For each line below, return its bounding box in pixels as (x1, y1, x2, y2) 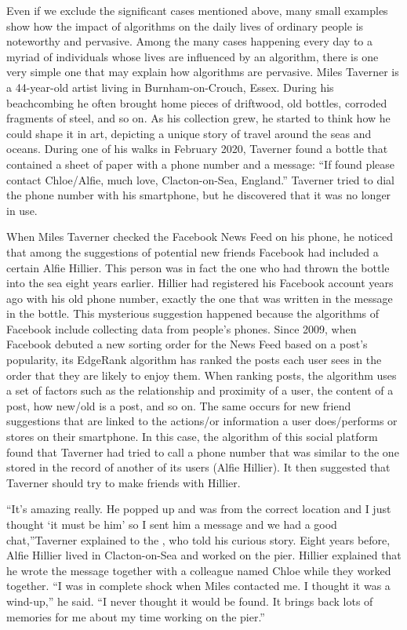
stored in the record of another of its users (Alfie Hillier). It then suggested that (6, 459, 391, 475)
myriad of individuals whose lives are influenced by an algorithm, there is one (6, 48, 379, 64)
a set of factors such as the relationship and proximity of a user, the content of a (6, 382, 394, 399)
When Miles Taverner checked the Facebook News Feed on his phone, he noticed (6, 228, 393, 245)
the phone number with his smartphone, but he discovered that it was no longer (6, 187, 391, 203)
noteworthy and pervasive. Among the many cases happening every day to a (6, 33, 372, 49)
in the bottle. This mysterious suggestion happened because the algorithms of (6, 305, 380, 322)
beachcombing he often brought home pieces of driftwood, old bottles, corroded (6, 94, 387, 111)
